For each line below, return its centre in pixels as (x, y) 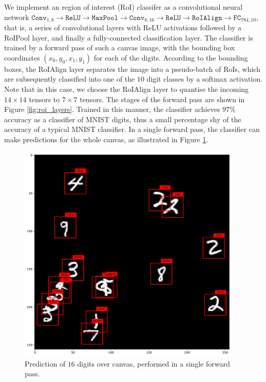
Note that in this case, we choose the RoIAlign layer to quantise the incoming (127, 89)
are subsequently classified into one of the (70, 79)
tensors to (44, 99)
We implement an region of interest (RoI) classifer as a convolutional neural (123, 7)
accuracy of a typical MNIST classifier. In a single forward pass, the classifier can (132, 129)
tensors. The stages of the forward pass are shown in (162, 99)
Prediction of (45, 363)
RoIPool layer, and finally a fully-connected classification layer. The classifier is (129, 37)
